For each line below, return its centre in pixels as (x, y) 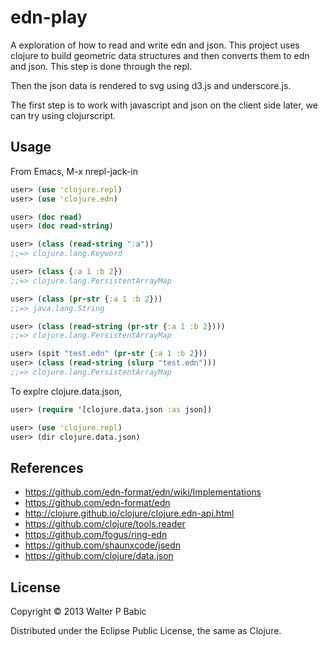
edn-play (49, 17)
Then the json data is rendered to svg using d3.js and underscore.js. (151, 85)
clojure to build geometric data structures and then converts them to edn (160, 55)
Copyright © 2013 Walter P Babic (78, 612)
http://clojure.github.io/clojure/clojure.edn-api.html (129, 513)
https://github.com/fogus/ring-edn (96, 535)
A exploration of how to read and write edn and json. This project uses (155, 45)
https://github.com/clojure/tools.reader (105, 524)
